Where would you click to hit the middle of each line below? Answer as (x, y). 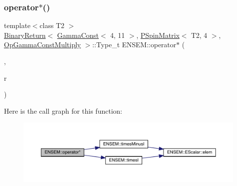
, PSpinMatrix (158, 35)
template (17, 25)
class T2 (52, 25)
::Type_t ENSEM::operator (134, 45)
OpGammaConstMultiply (42, 45)
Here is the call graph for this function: (63, 110)
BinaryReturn (25, 35)
